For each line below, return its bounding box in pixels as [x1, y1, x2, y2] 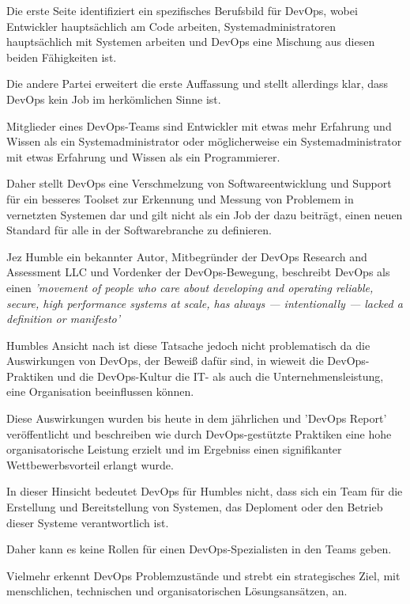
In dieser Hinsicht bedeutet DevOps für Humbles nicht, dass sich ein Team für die [6, 483, 403, 500]
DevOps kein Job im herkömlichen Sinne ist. [6, 90, 221, 107]
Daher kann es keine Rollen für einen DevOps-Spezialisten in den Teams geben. [6, 541, 392, 557]
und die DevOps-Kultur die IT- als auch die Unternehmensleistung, [57, 367, 384, 384]
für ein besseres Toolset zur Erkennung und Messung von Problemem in [6, 190, 354, 207]
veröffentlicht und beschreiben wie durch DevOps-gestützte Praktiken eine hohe [6, 425, 392, 442]
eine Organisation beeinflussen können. [6, 383, 194, 400]
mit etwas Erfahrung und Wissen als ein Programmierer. [6, 148, 280, 165]
